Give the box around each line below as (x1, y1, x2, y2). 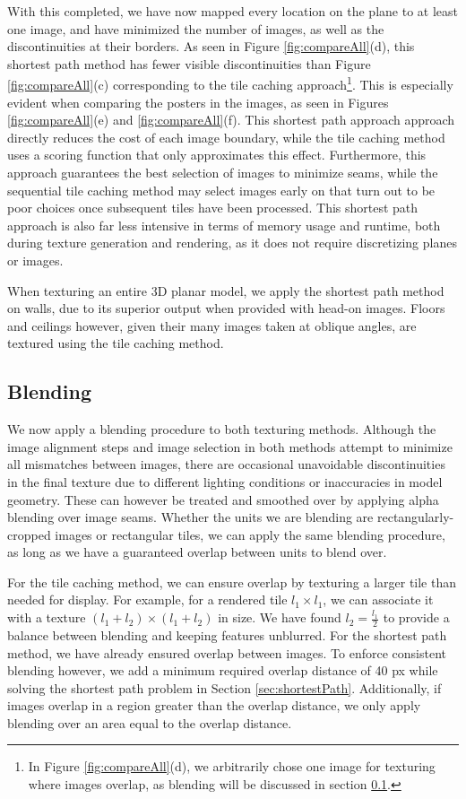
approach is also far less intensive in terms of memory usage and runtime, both (7, 215, 441, 234)
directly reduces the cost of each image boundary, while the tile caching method (7, 127, 445, 146)
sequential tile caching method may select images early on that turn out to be (7, 180, 436, 199)
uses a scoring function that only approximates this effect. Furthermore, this (7, 145, 427, 164)
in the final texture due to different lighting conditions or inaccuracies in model (7, 472, 443, 491)
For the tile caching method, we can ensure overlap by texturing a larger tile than (7, 572, 457, 591)
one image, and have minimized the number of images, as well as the (7, 19, 384, 38)
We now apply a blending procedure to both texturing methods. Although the (7, 420, 436, 439)
